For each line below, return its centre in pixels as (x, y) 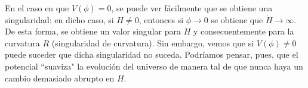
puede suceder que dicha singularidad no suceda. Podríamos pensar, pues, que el (152, 54)
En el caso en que (37, 8)
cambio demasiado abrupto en (60, 78)
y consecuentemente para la (244, 31)
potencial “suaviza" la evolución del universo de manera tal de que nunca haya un (154, 66)
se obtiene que (237, 19)
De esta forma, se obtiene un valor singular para (93, 31)
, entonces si (161, 19)
